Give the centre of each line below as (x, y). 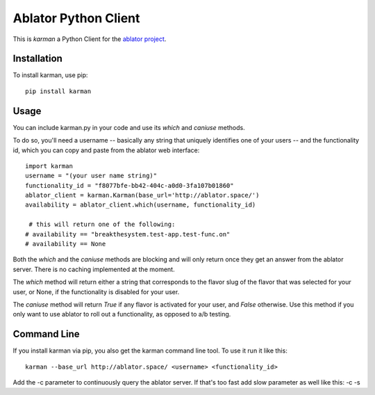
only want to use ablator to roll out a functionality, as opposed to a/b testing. (122, 314)
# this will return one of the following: (102, 225)
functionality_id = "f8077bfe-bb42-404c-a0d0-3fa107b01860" (130, 185)
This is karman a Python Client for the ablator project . (90, 39)
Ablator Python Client (76, 18)
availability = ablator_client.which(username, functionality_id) (141, 205)
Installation (37, 59)
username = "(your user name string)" (91, 176)
